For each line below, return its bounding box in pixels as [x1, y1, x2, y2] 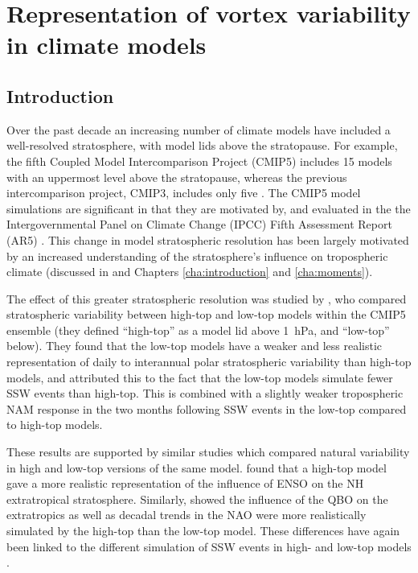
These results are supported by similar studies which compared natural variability [6, 443, 410, 460]
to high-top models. [6, 416, 103, 433]
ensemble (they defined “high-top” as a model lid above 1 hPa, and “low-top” [6, 321, 390, 338]
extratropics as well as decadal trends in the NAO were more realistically [6, 506, 367, 523]
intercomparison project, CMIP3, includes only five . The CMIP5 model [6, 184, 361, 201]
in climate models [6, 28, 207, 61]
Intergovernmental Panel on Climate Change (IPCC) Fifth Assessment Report [6, 216, 392, 233]
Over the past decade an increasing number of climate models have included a [6, 121, 391, 138]
